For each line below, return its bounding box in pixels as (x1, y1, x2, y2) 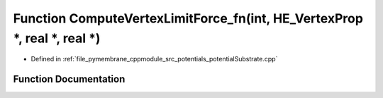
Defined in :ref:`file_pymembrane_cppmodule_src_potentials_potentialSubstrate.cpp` (30, 55, 278, 63)
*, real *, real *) (13, 30, 101, 46)
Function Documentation (13, 73, 126, 85)
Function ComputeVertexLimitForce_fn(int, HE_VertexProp (13, 11, 363, 26)
